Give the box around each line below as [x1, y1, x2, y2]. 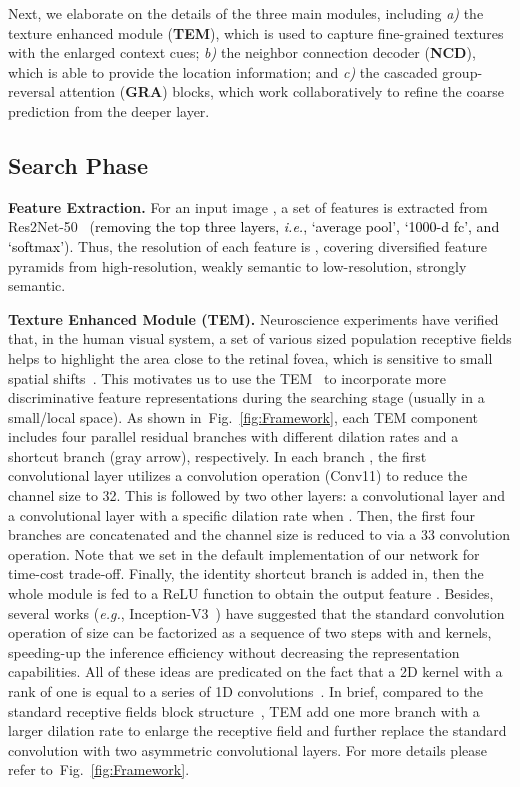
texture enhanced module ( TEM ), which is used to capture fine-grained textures [8, 22, 504, 43]
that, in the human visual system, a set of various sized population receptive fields [8, 328, 512, 349]
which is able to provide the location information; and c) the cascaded [8, 61, 438, 82]
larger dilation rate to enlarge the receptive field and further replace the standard [8, 720, 507, 741]
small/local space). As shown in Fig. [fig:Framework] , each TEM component [8, 406, 478, 427]
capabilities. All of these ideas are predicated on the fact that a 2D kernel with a [8, 661, 503, 682]
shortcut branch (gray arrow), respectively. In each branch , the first [8, 445, 427, 466]
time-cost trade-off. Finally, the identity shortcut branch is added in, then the [8, 563, 484, 584]
